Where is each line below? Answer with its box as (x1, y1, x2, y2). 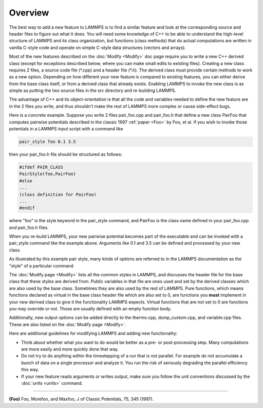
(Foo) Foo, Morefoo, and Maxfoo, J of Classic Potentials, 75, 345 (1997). (9, 396, 154, 402)
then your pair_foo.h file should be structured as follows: (9, 151, 123, 157)
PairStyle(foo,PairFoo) (19, 171, 76, 177)
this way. (21, 367, 39, 373)
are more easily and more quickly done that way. (21, 346, 119, 352)
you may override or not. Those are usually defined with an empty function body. (9, 305, 172, 311)
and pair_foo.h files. (9, 224, 49, 231)
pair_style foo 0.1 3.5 (19, 139, 76, 144)
